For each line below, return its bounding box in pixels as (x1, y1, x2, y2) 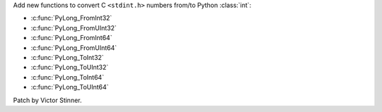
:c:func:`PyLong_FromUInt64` (30, 43, 117, 52)
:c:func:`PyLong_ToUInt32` (30, 63, 109, 72)
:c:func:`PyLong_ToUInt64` (30, 83, 109, 92)
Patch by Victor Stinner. (13, 96, 82, 104)
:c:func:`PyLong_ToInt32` (30, 53, 104, 61)
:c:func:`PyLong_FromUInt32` (30, 23, 117, 32)
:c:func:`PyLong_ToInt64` (30, 73, 105, 81)
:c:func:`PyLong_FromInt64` (30, 34, 112, 42)
